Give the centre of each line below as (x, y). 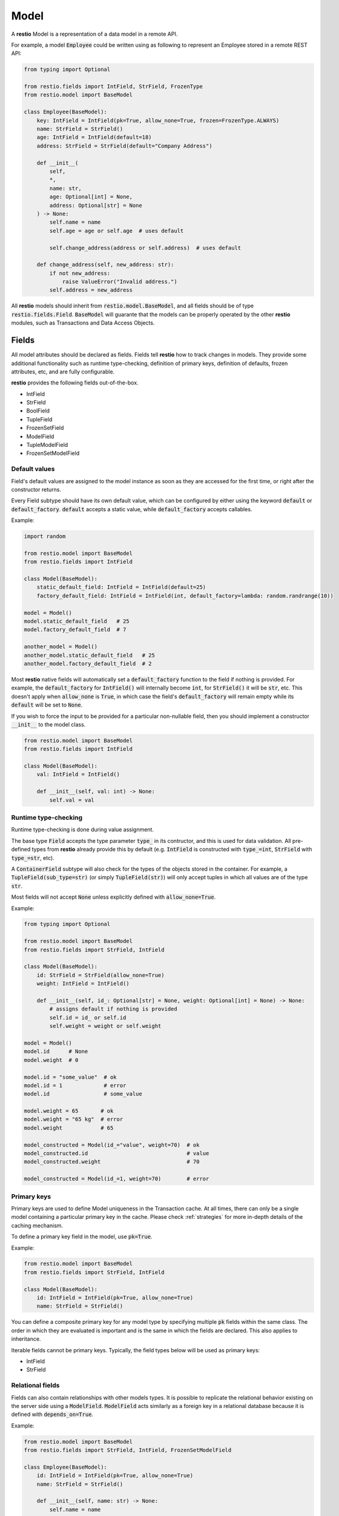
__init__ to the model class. (48, 724)
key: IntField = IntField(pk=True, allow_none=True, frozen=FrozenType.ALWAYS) (158, 120)
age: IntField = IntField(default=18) (94, 137)
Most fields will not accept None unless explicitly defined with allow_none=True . (114, 897)
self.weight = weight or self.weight (105, 1026)
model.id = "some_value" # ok (71, 1077)
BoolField (38, 411)
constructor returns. (36, 489)
